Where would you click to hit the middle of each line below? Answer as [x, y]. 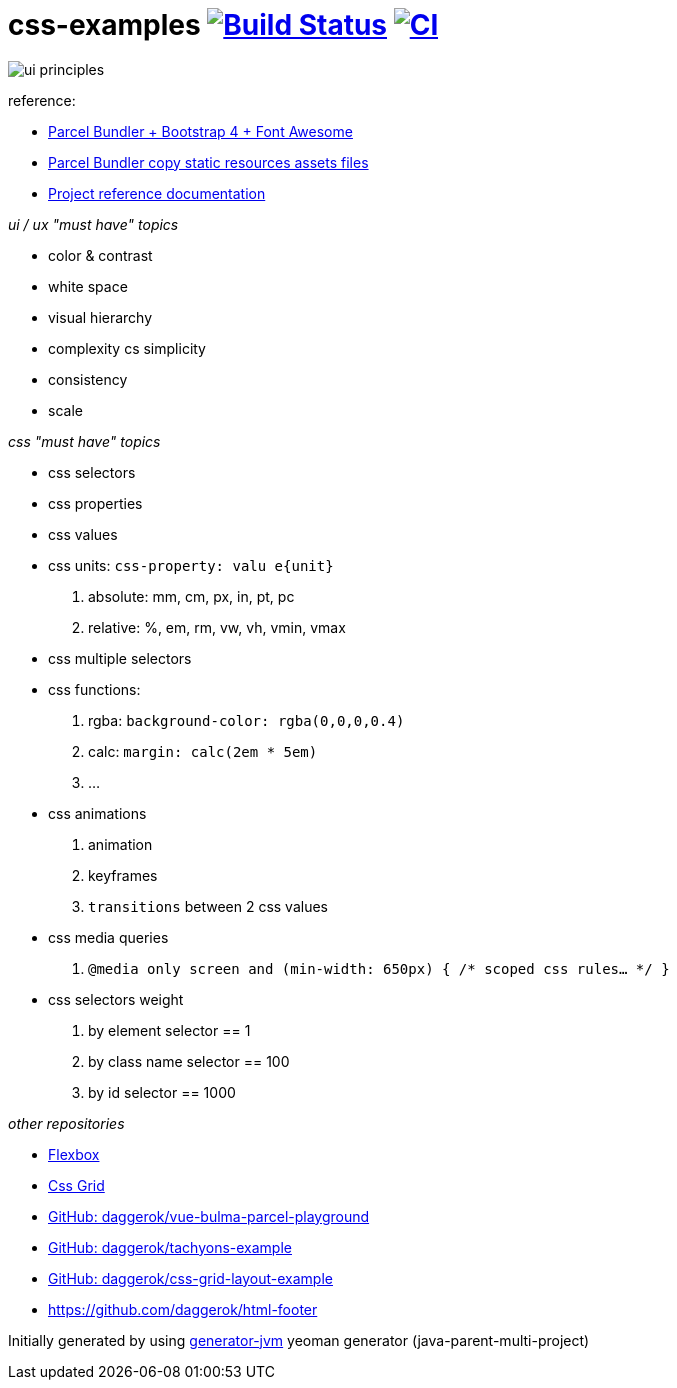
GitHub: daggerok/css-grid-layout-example [190, 1278]
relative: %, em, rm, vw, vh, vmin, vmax [217, 627]
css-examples [104, 25]
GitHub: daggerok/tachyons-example [170, 1247]
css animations [97, 813]
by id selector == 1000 [162, 1092]
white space [88, 286]
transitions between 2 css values [208, 906]
